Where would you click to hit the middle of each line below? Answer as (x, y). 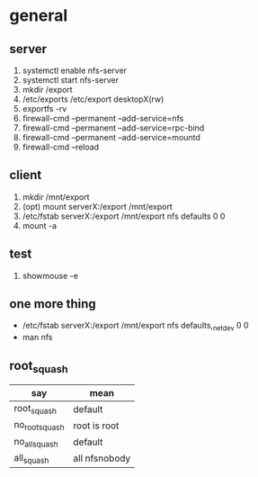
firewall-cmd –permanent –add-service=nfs (103, 118)
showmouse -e (50, 275)
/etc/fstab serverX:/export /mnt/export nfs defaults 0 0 (124, 216)
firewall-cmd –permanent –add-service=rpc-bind (113, 128)
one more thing (53, 304)
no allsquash (36, 442)
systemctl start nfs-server (71, 80)
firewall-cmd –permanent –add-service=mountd (111, 137)
